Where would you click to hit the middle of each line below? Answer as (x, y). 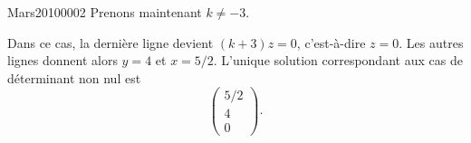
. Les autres (431, 42)
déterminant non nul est (74, 77)
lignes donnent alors (62, 60)
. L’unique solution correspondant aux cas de (338, 60)
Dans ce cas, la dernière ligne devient (111, 42)
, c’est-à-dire (331, 42)
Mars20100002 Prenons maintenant (105, 12)
